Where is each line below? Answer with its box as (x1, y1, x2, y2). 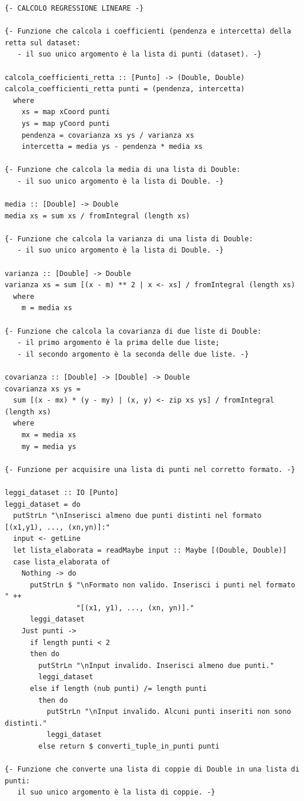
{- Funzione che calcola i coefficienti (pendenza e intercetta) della (5, 27, 291, 36)
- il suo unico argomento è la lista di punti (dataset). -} (17, 50, 262, 59)
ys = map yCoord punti (21, 119, 110, 128)
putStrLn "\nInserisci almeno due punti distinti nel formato (13, 511, 262, 520)
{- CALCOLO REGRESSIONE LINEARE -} (5, 4, 144, 12)
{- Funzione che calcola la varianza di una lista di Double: (5, 234, 253, 243)
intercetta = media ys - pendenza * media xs (21, 142, 203, 151)
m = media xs (21, 304, 72, 313)
